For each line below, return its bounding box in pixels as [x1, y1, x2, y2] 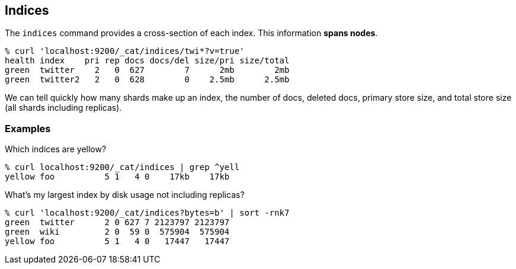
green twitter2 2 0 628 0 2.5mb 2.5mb [5, 75, 290, 85]
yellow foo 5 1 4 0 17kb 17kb [5, 172, 230, 182]
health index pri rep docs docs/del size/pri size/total [5, 56, 290, 66]
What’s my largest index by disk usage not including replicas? [5, 190, 245, 200]
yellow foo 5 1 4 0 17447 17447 [5, 236, 230, 246]
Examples [5, 122, 51, 134]
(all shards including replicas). [5, 103, 122, 113]
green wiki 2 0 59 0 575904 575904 [5, 227, 230, 237]
